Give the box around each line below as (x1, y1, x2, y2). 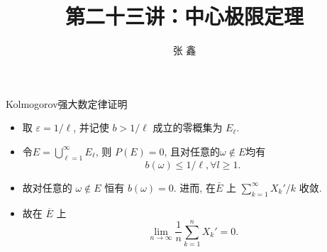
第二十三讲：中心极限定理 (65, 1, 304, 31)
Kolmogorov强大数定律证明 (6, 96, 128, 111)
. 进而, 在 (173, 180, 216, 195)
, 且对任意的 (164, 143, 221, 158)
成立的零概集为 (153, 120, 223, 135)
